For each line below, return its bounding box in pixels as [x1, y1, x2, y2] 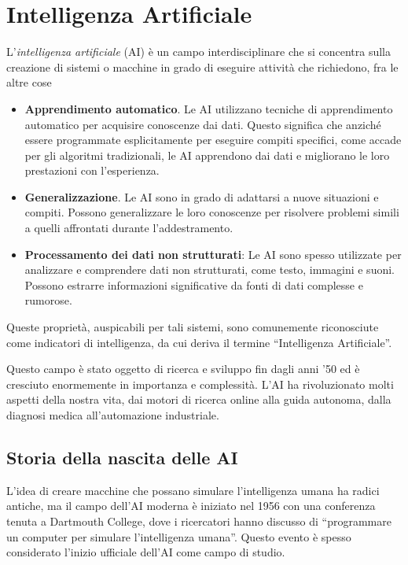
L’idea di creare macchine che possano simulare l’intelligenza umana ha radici [6, 482, 380, 498]
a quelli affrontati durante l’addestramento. [24, 220, 233, 236]
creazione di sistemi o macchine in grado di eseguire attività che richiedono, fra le [6, 58, 399, 75]
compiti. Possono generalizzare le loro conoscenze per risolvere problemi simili [24, 204, 399, 220]
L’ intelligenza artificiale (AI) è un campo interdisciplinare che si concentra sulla [6, 43, 391, 60]
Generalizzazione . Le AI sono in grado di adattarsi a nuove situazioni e [24, 188, 379, 205]
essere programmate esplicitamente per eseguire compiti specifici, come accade [24, 131, 402, 148]
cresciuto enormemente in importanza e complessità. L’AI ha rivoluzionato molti [6, 375, 394, 392]
